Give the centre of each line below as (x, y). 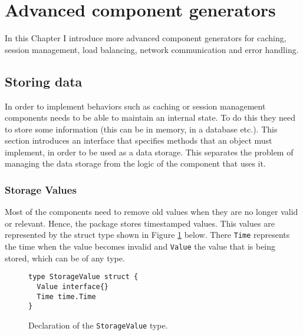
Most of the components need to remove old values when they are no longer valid (151, 212)
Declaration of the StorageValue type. (98, 325)
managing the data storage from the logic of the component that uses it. (135, 163)
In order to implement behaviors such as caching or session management (135, 106)
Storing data (44, 81)
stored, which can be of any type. (65, 258)
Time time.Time (66, 296)
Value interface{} (73, 287)
